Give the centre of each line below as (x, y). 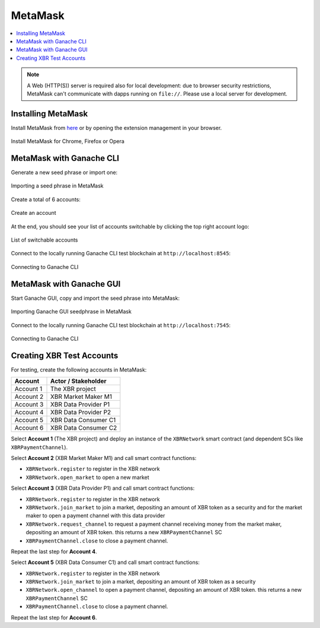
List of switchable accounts (44, 240)
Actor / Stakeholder (79, 381)
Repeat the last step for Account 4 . (54, 551)
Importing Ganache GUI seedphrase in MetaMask (71, 312)
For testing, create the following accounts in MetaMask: (79, 369)
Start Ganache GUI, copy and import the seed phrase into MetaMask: (95, 298)
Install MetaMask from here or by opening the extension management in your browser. (116, 128)
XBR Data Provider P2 (81, 413)
